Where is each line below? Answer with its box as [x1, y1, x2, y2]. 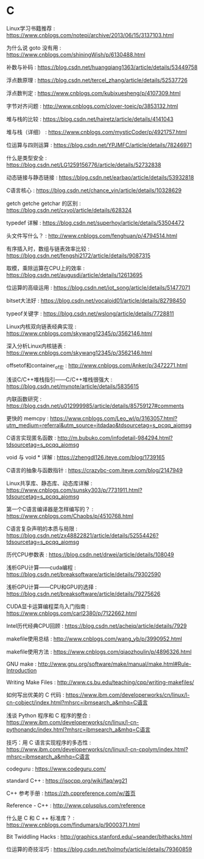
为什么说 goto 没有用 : [6, 44, 62, 51]
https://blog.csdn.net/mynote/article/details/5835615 [6, 383, 139, 390]
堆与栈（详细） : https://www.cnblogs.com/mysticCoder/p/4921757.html [6, 128, 188, 135]
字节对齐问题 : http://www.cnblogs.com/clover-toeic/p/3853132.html [6, 102, 178, 110]
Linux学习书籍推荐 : [6, 24, 55, 32]
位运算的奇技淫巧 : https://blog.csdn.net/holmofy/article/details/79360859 [6, 846, 192, 853]
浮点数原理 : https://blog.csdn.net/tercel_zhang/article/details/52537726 [6, 76, 188, 84]
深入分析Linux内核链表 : [6, 342, 66, 350]
